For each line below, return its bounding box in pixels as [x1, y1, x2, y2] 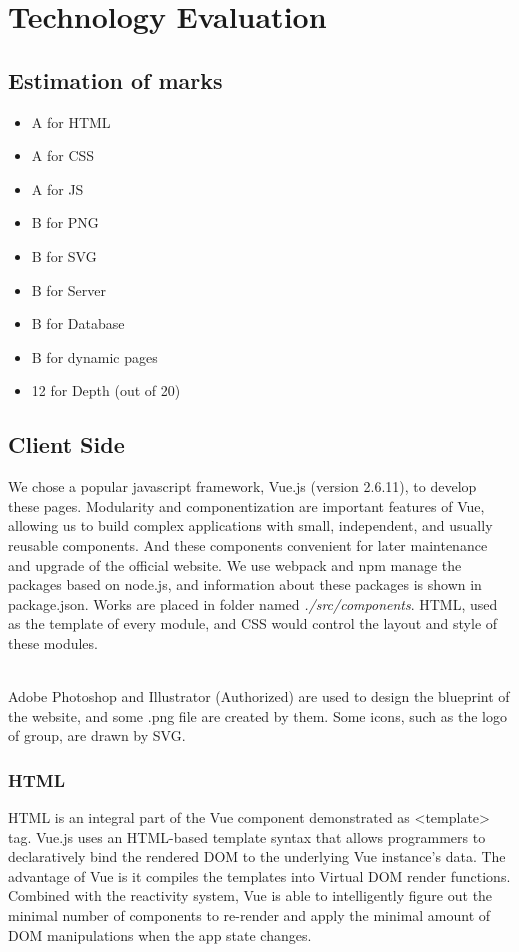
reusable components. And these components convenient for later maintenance [8, 534, 488, 555]
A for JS [31, 178, 84, 199]
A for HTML [31, 111, 111, 132]
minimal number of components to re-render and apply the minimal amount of [8, 905, 491, 926]
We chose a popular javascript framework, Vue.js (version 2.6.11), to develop [8, 476, 477, 497]
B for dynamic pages [31, 346, 158, 367]
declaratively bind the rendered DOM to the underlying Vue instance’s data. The [8, 846, 506, 867]
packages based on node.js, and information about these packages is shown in [8, 574, 482, 595]
